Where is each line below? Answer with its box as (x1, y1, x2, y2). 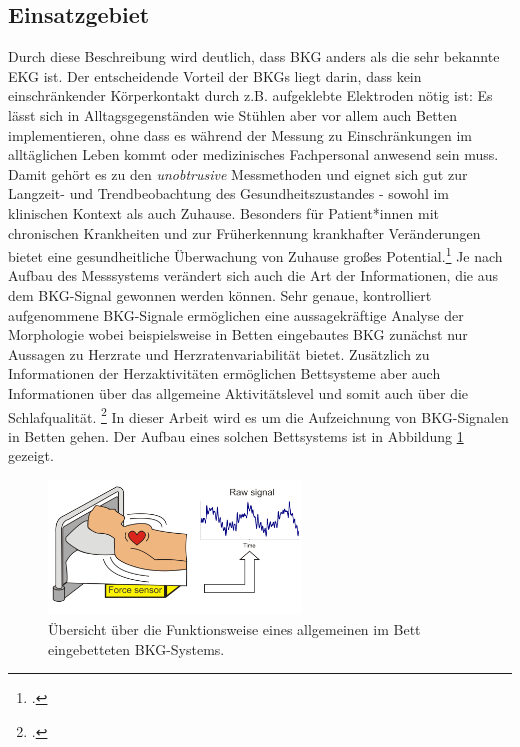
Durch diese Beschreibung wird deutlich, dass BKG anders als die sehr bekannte (8, 46, 500, 67)
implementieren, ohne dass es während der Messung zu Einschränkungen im (8, 124, 472, 145)
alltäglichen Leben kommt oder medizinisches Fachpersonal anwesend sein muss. (8, 144, 499, 165)
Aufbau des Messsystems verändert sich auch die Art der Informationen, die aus (8, 265, 499, 286)
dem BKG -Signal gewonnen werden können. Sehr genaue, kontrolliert (8, 284, 432, 305)
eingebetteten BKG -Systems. (48, 638, 225, 659)
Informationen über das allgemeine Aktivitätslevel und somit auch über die (8, 382, 469, 403)
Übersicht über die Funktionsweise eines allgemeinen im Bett (48, 618, 421, 639)
